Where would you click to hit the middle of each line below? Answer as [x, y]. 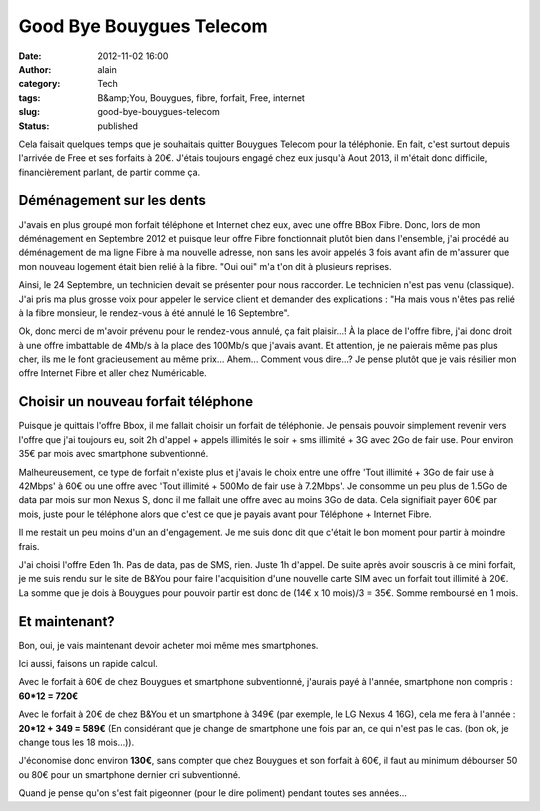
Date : [30, 56]
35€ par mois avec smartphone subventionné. [113, 454]
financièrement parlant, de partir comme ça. [109, 172]
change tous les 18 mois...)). [76, 742]
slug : [29, 112]
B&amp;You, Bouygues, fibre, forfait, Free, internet [201, 97]
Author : [35, 69]
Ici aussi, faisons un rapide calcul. [88, 663]
